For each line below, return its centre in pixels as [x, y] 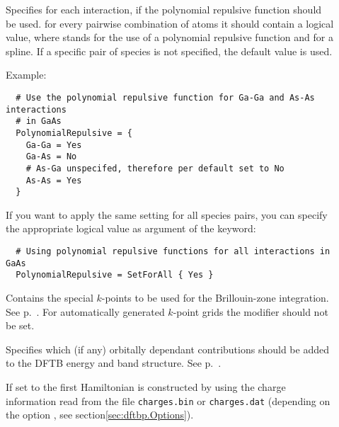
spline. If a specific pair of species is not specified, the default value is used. [169, 51]
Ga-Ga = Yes [54, 145]
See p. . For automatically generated [85, 311]
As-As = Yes [54, 180]
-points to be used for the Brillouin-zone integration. [215, 298]
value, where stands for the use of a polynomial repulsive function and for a [169, 37]
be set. [20, 325]
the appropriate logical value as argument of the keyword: [131, 228]
